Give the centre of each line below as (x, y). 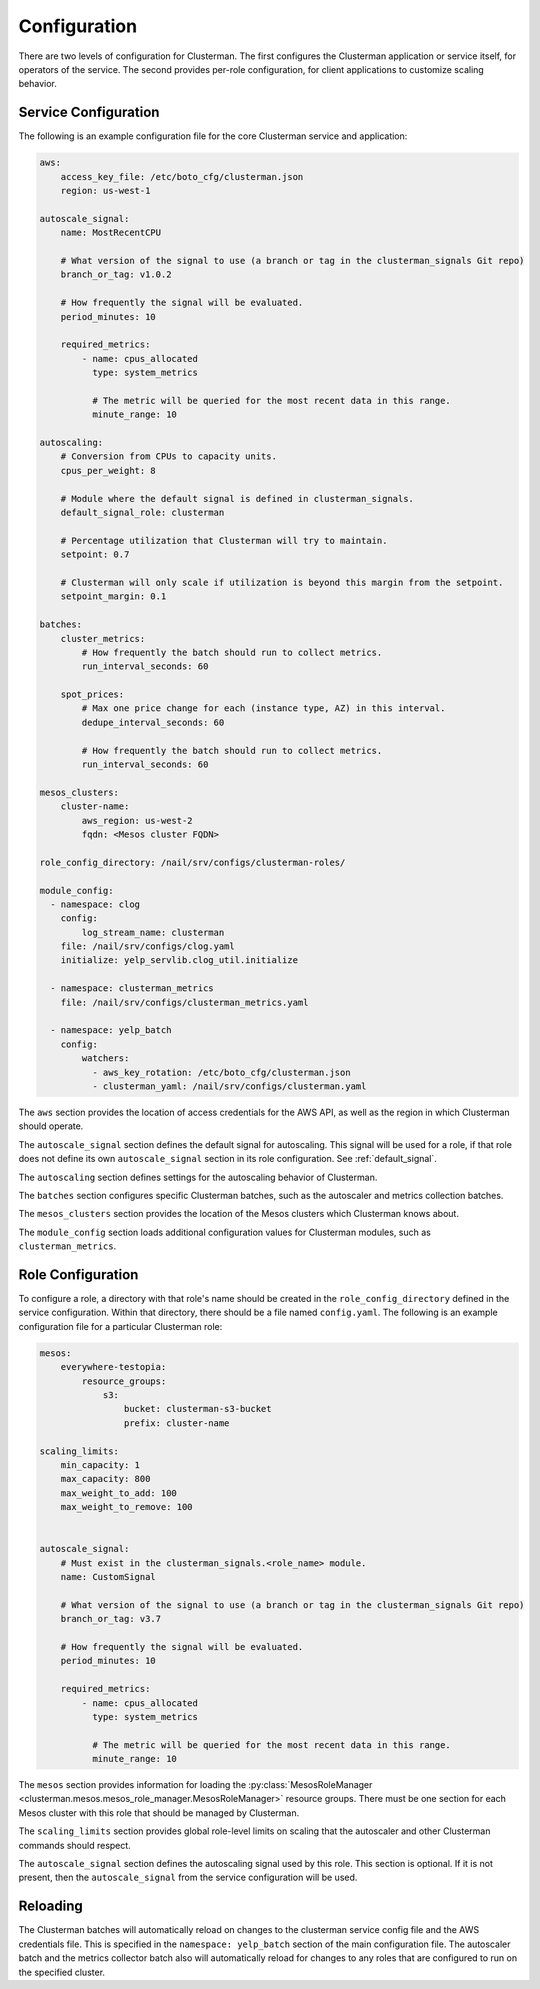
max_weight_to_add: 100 (118, 1493)
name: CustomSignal (108, 1577)
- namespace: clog (95, 904)
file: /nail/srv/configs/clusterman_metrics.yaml (184, 1002)
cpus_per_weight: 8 (108, 470)
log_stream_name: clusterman (153, 932)
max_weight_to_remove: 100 (127, 1507)
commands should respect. (75, 1845)
